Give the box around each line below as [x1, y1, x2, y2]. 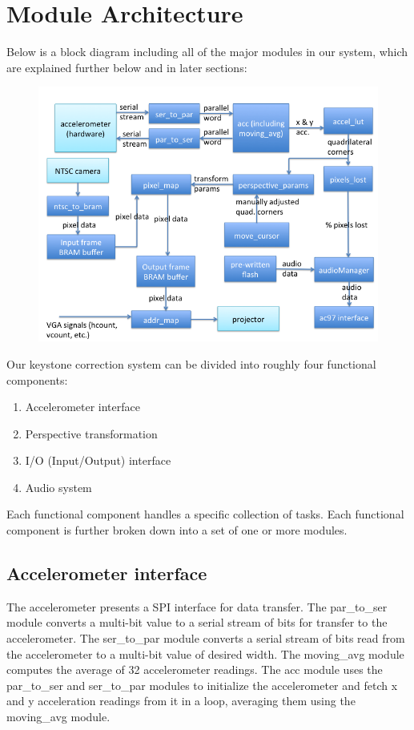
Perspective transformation [25, 425, 158, 442]
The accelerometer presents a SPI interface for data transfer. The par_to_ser [6, 598, 388, 615]
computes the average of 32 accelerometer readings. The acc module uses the [6, 661, 383, 678]
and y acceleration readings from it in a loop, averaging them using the [6, 692, 356, 709]
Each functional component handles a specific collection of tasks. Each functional [6, 506, 404, 522]
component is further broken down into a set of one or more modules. [6, 522, 348, 538]
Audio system [25, 478, 92, 495]
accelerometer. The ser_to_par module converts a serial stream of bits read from [6, 630, 405, 647]
